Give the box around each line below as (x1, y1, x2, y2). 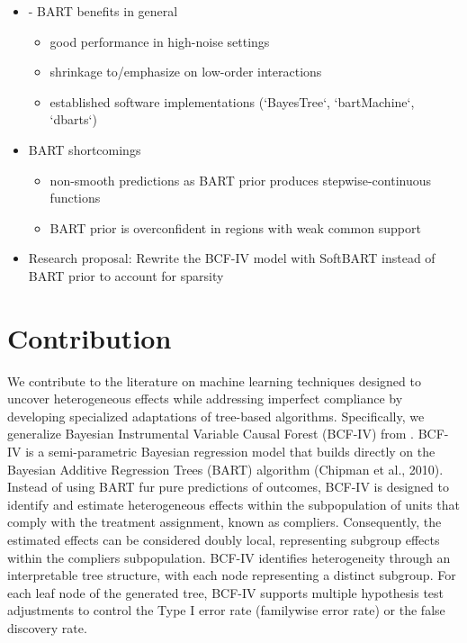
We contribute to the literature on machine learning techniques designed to (7, 371, 421, 390)
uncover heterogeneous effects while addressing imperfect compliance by (7, 389, 403, 408)
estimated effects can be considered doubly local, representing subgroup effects (7, 530, 440, 548)
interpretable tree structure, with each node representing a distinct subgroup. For (7, 566, 456, 584)
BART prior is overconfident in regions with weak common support (49, 218, 421, 237)
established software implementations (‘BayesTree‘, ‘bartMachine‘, (49, 92, 415, 111)
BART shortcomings (28, 140, 141, 158)
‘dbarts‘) (49, 110, 97, 129)
